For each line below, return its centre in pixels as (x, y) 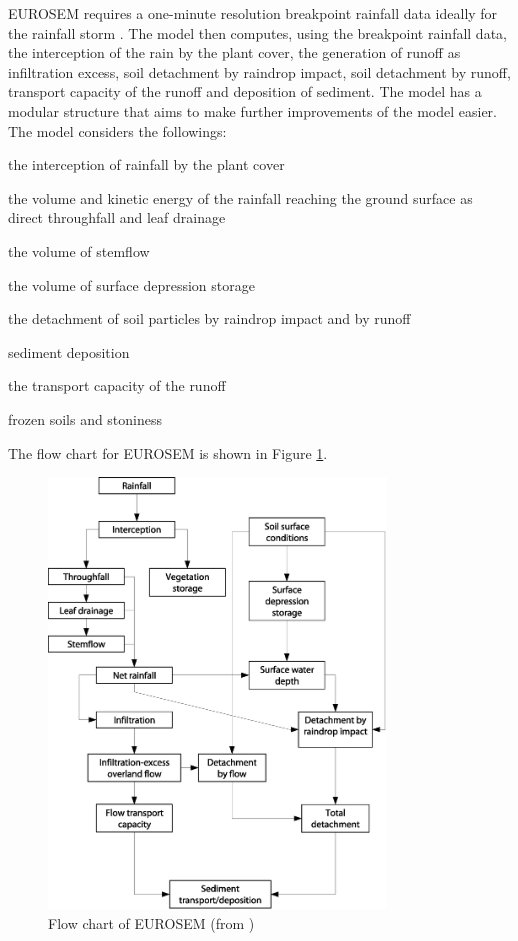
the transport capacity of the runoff (117, 385)
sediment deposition (69, 351)
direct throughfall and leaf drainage (117, 217)
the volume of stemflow (79, 250)
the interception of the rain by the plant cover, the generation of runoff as (234, 52)
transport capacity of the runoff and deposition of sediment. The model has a (245, 91)
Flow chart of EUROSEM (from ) (151, 922)
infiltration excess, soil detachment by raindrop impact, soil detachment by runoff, (259, 71)
